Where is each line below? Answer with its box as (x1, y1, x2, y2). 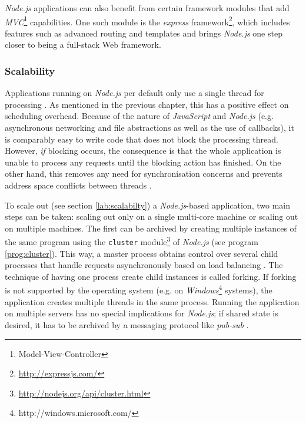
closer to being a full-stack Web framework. (5, 38, 161, 51)
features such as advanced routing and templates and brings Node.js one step (5, 27, 282, 39)
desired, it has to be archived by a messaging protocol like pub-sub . (5, 318, 249, 331)
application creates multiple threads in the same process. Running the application (5, 295, 300, 308)
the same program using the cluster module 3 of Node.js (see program (5, 234, 258, 248)
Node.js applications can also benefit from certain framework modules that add (5, 2, 290, 14)
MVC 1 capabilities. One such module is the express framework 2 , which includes (5, 14, 290, 28)
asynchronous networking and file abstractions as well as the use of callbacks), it (5, 121, 294, 134)
